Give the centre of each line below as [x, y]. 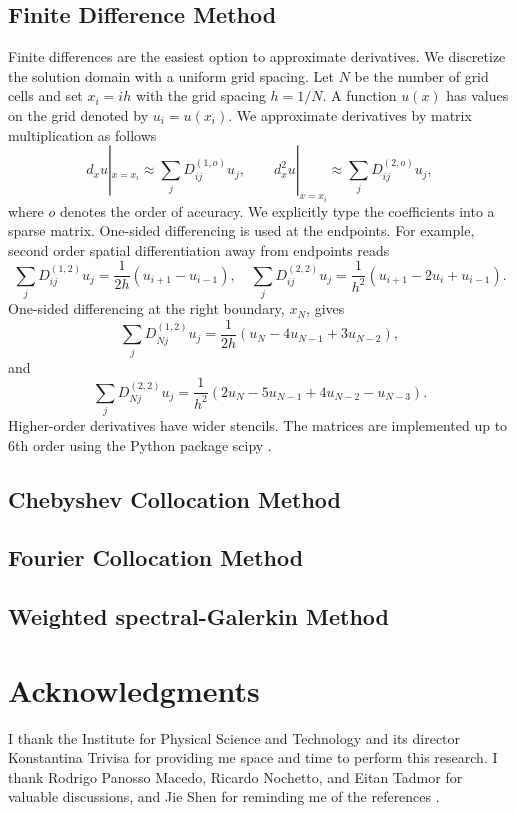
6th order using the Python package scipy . [140, 444]
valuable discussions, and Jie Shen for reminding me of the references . [224, 796]
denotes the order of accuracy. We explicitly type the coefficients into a [277, 210]
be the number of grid [421, 75]
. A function [359, 95]
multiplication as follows [82, 134]
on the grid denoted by [78, 114]
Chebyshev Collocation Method [174, 498]
